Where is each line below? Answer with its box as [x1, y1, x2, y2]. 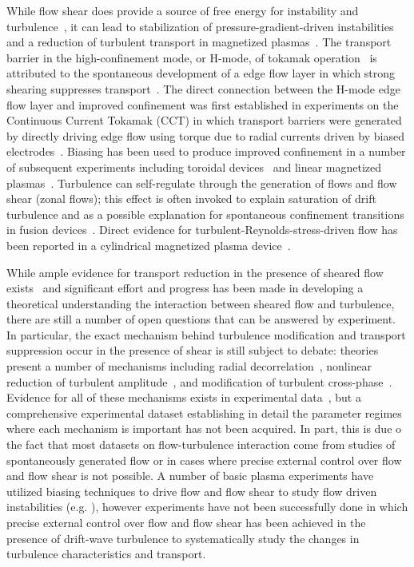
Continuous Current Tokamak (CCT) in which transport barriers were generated [6, 112, 402, 129]
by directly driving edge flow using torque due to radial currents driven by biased [6, 127, 404, 144]
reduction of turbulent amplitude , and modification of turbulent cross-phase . [6, 373, 392, 390]
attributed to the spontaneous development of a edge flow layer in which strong [6, 65, 396, 81]
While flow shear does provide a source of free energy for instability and [6, 2, 359, 18]
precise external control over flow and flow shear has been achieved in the [6, 514, 366, 530]
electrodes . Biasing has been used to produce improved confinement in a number [6, 143, 406, 160]
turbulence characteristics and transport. [6, 545, 206, 562]
